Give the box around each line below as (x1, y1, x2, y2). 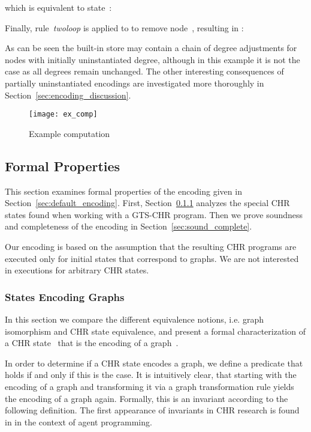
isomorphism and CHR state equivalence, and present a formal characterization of (5, 324, 306, 337)
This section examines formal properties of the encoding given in (5, 184, 242, 197)
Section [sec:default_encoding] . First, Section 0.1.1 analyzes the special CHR (5, 196, 290, 209)
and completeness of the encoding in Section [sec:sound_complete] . (5, 220, 252, 233)
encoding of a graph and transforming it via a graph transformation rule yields (5, 380, 294, 392)
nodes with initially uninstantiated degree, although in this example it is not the (5, 53, 300, 65)
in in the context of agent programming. (5, 415, 152, 428)
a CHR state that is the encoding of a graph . (5, 336, 179, 349)
